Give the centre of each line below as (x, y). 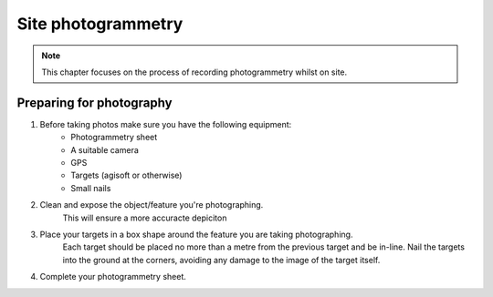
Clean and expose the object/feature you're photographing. (152, 205)
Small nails (91, 188)
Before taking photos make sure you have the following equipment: (166, 124)
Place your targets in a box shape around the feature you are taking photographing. (196, 234)
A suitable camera (105, 149)
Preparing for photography (94, 102)
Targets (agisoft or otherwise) (126, 175)
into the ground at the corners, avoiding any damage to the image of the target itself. (221, 260)
